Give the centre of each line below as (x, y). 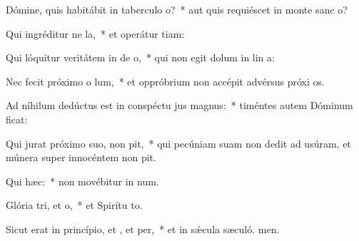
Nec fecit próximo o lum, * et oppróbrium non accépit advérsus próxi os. (165, 81)
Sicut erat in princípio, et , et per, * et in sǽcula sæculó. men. (143, 229)
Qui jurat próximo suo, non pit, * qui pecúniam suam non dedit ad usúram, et (178, 143)
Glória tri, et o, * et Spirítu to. (74, 205)
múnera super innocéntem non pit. (81, 157)
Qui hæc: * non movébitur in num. (82, 181)
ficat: (17, 119)
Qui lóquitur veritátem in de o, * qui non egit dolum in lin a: (140, 57)
